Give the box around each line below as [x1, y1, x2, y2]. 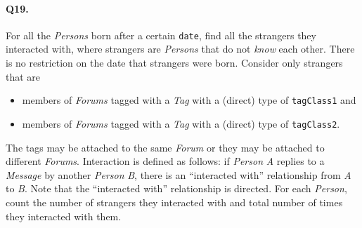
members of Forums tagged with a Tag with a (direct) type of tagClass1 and [22, 93, 356, 107]
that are [6, 69, 41, 83]
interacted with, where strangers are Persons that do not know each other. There [6, 41, 355, 56]
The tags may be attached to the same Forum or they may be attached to [6, 140, 325, 154]
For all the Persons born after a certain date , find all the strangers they [6, 27, 316, 42]
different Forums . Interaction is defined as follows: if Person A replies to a [6, 154, 325, 168]
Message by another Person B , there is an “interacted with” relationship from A [6, 167, 351, 182]
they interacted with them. [6, 208, 122, 223]
